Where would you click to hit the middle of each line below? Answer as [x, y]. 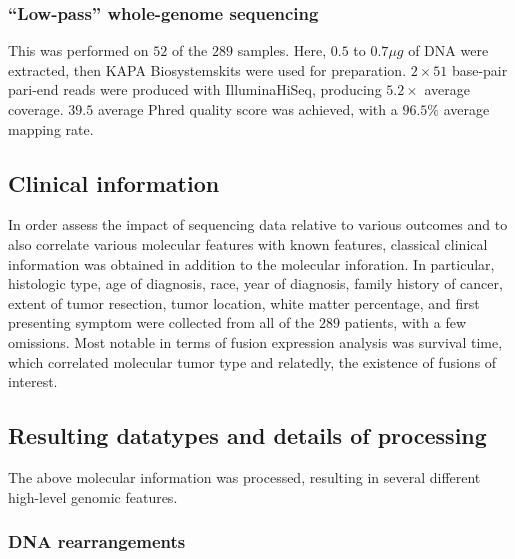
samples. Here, [282, 50]
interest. [33, 381]
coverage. [36, 109]
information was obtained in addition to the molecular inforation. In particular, [251, 263]
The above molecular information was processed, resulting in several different [244, 476]
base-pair [479, 69]
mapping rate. [51, 128]
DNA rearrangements [97, 541]
